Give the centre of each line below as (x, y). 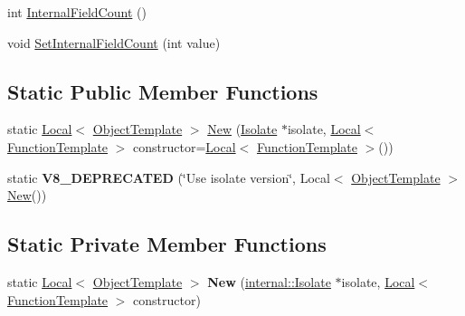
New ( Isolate (242, 129)
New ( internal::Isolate (269, 281)
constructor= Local (185, 146)
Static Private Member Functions (167, 244)
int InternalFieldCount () (77, 12)
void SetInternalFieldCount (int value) (114, 42)
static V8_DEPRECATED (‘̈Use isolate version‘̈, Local (169, 177)
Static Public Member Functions (163, 91)
